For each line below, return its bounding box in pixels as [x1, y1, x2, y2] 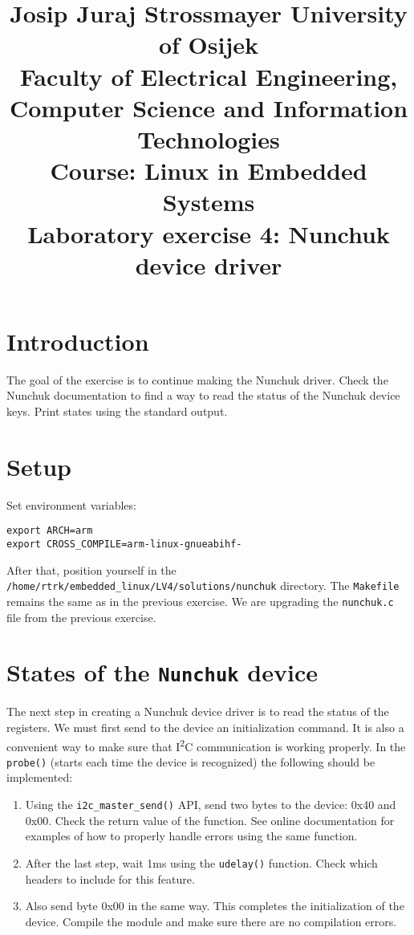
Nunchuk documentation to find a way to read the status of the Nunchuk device [6, 387, 400, 404]
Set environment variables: [6, 496, 136, 513]
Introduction [6, 324, 149, 357]
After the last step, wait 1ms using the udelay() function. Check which [25, 854, 378, 871]
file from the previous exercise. [6, 608, 156, 625]
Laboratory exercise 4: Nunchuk [27, 217, 390, 250]
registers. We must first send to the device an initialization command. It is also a [6, 718, 404, 735]
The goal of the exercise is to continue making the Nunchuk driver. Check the [6, 371, 388, 388]
